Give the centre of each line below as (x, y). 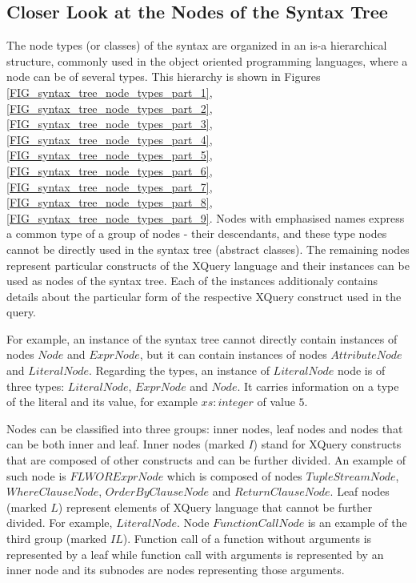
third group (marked (57, 539)
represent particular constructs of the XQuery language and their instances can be (208, 265)
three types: (36, 386)
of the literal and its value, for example (102, 402)
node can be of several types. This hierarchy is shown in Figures (164, 76)
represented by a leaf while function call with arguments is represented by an (195, 554)
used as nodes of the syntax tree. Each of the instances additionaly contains (192, 281)
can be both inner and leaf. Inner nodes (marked (126, 444)
